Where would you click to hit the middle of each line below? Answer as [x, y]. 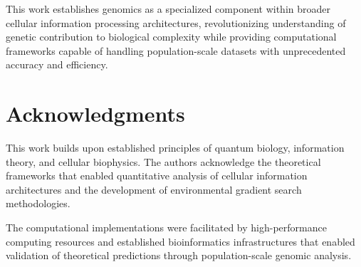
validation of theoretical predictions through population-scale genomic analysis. [179, 255]
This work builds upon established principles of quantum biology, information [175, 148]
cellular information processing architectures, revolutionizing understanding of [176, 22]
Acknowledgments [95, 114]
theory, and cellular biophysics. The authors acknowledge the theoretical [163, 161]
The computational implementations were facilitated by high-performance [166, 227]
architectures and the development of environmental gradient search [154, 189]
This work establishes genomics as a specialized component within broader [168, 9]
